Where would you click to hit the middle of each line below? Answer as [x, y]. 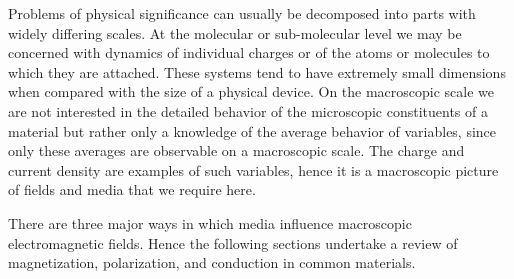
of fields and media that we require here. [132, 189]
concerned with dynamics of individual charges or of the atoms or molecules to [249, 52]
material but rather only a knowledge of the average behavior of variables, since [252, 130]
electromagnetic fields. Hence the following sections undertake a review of [233, 242]
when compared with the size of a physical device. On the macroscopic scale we [251, 91]
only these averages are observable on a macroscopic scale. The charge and [236, 150]
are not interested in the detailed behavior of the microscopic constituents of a [248, 110]
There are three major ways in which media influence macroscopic [210, 222]
